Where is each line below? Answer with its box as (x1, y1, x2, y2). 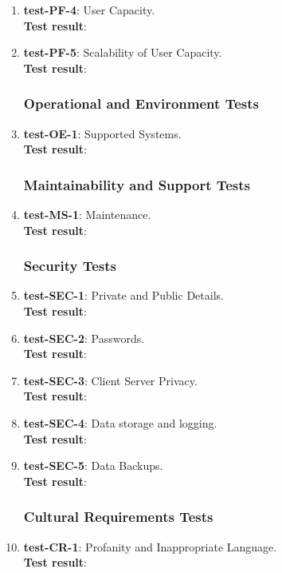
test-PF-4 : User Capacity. (23, 2, 155, 18)
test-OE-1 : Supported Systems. (23, 125, 182, 141)
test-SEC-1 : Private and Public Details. (23, 287, 224, 304)
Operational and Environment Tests (23, 94, 259, 113)
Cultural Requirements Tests (23, 507, 213, 527)
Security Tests (23, 256, 116, 276)
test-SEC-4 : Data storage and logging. (23, 414, 217, 431)
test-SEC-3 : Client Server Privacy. (23, 372, 198, 388)
